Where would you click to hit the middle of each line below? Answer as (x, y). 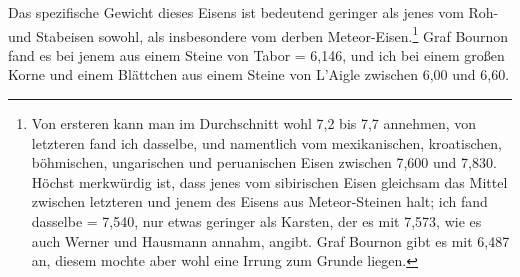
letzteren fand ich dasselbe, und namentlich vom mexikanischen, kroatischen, (266, 142)
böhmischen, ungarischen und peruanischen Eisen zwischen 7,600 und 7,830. (264, 162)
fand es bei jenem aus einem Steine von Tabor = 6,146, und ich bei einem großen (256, 54)
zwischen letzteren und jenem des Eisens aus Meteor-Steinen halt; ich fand (259, 201)
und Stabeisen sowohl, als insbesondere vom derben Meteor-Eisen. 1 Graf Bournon (258, 34)
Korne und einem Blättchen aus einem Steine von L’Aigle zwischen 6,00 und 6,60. (259, 74)
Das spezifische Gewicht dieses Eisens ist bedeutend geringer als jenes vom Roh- (253, 12)
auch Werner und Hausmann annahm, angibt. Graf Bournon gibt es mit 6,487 (270, 240)
